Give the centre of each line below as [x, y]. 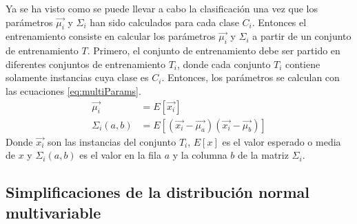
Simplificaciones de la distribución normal [158, 192]
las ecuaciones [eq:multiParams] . [73, 90]
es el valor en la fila [120, 155]
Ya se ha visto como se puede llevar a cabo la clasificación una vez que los [162, 8]
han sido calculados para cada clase [164, 22]
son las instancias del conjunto [112, 141]
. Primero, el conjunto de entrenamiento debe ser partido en [214, 51]
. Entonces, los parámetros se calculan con [251, 77]
